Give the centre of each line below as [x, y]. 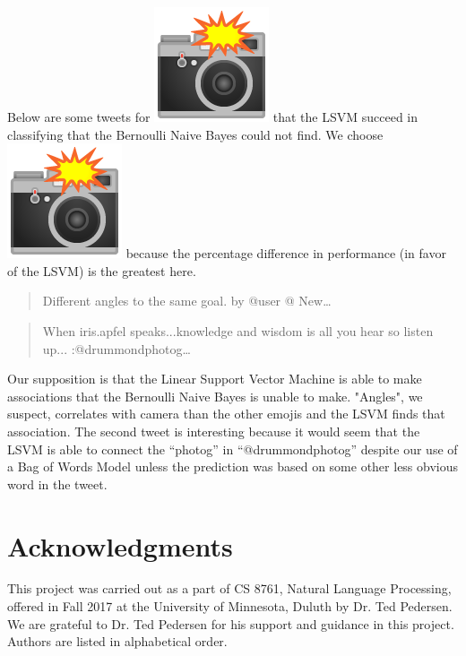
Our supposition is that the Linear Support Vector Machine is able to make [215, 379]
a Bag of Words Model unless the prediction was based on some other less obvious [233, 466]
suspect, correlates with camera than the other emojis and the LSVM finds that [226, 414]
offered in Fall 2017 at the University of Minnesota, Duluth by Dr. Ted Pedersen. [230, 606]
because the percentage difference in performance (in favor [286, 253]
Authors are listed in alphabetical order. [117, 641]
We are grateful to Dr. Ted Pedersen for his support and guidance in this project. [231, 623]
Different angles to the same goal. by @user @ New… [187, 301]
